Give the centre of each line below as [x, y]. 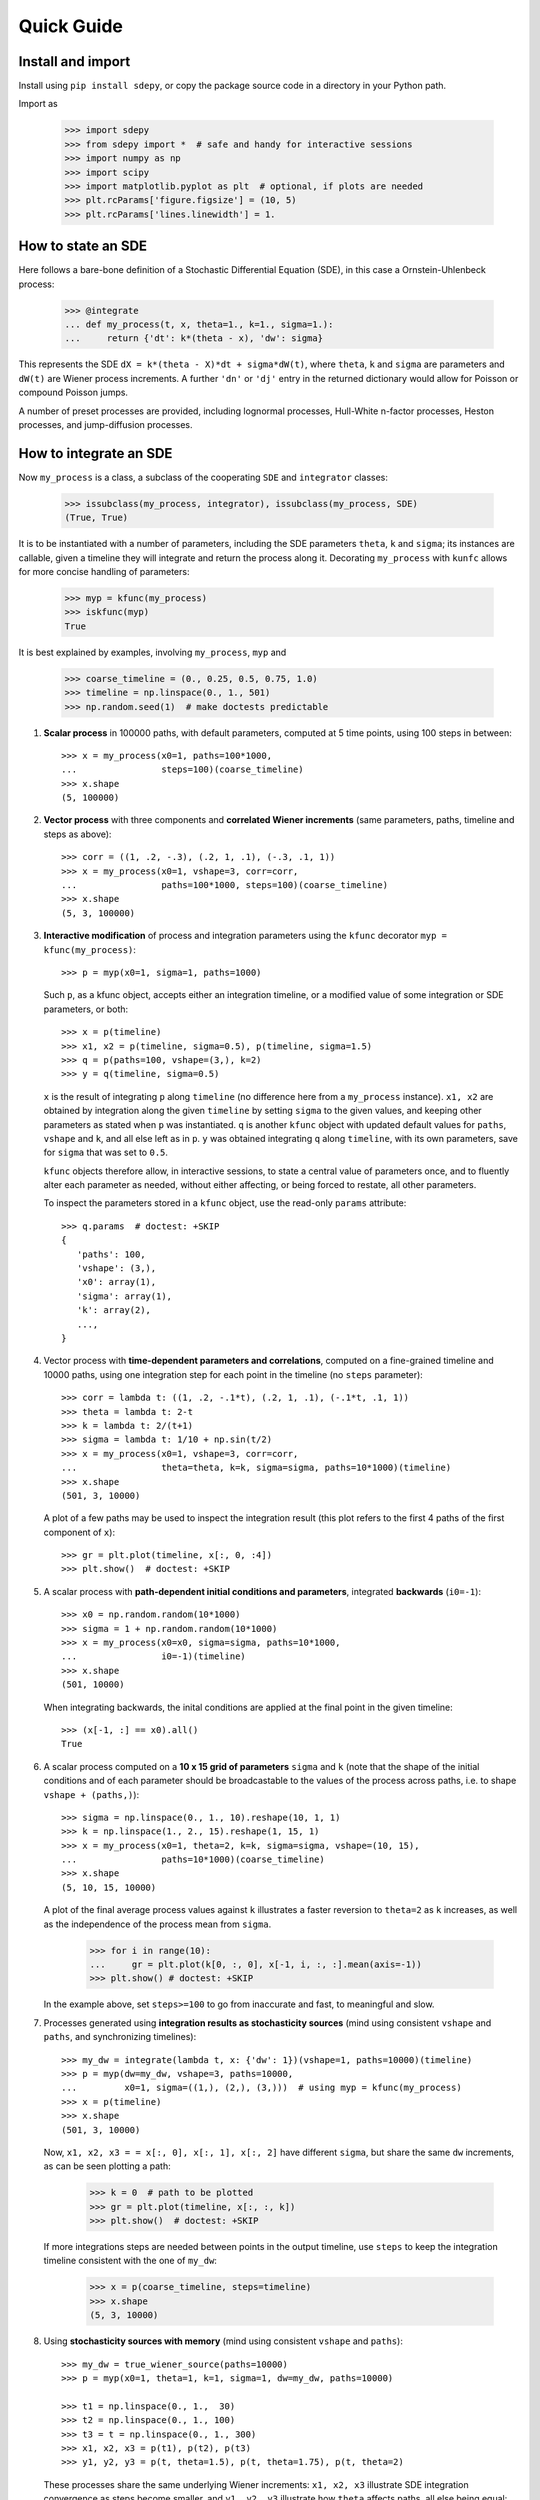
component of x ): [79, 1532]
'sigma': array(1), [124, 1296]
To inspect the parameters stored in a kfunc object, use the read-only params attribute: [225, 1203]
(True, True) [96, 518]
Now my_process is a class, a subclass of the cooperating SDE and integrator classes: [203, 477]
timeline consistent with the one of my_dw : [130, 2261]
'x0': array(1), [116, 1282]
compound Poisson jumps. [73, 392]
